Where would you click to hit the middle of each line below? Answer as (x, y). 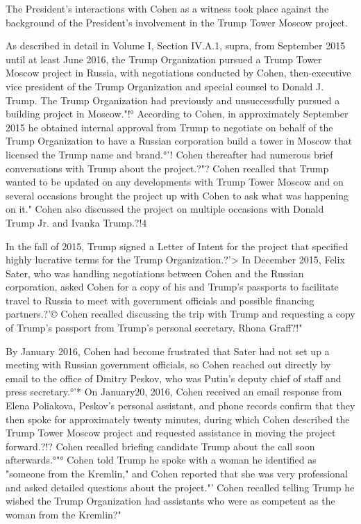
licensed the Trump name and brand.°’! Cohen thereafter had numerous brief (169, 154)
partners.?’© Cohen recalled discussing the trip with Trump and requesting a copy (180, 314)
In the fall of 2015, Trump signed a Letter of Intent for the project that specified (177, 246)
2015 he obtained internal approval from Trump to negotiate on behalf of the (169, 127)
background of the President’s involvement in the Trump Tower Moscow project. (177, 22)
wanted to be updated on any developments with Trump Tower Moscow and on (175, 182)
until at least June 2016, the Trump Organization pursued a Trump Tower (164, 59)
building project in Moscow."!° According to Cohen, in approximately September (177, 114)
